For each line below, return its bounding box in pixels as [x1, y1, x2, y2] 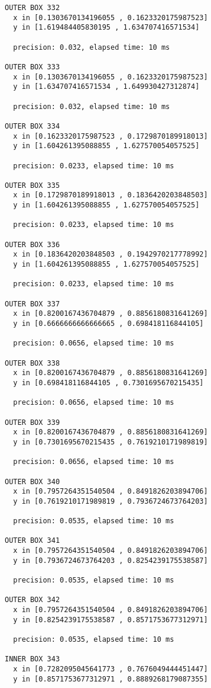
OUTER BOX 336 [5, 240, 60, 249]
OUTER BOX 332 [5, 4, 60, 12]
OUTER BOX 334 [5, 121, 60, 130]
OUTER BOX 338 [5, 359, 60, 367]
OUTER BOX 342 [5, 596, 60, 604]
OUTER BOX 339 [5, 418, 60, 427]
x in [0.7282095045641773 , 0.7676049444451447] [13, 664, 208, 673]
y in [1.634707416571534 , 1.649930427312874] [13, 82, 200, 91]
